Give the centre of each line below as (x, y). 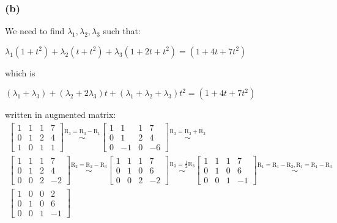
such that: (122, 31)
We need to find (35, 31)
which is (20, 72)
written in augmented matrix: (61, 115)
